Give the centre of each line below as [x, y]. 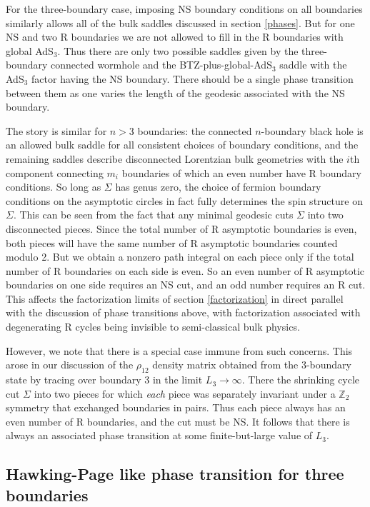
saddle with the [313, 65]
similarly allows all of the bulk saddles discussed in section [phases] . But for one [180, 22]
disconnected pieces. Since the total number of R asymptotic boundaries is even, [181, 228]
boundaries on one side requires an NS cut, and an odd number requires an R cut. [186, 285]
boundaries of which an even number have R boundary [241, 172]
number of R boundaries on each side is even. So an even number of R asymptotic [185, 270]
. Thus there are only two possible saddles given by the [178, 50]
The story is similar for [56, 130]
